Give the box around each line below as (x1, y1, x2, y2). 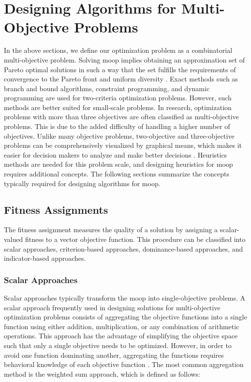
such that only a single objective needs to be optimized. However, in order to (4, 340, 232, 350)
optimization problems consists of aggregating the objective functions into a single (4, 312, 247, 322)
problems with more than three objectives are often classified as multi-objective (4, 111, 239, 122)
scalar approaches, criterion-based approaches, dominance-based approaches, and (4, 243, 243, 254)
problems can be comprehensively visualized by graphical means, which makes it (4, 140, 242, 150)
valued (4, 234, 23, 244)
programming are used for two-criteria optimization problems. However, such (4, 93, 232, 103)
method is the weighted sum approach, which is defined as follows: (4, 368, 201, 379)
